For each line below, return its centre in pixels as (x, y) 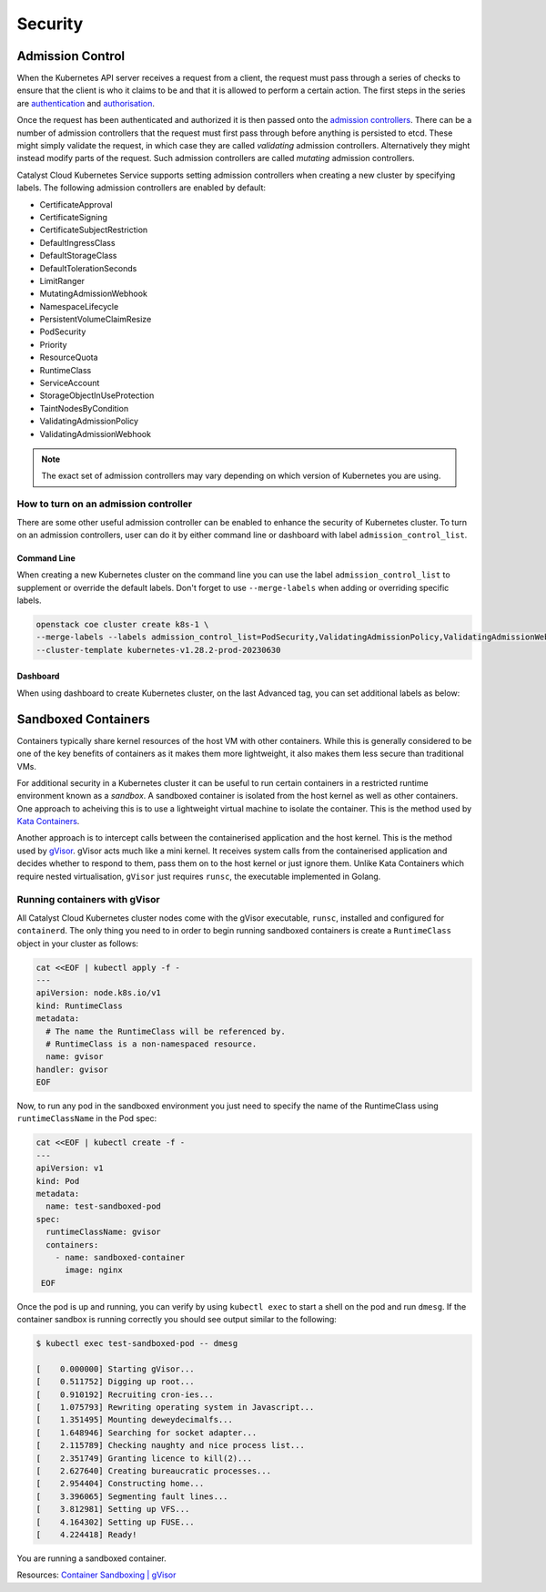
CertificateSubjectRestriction (94, 230)
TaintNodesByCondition (84, 408)
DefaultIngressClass (77, 242)
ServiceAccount (70, 383)
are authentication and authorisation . (86, 103)
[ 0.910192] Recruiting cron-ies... (125, 1394)
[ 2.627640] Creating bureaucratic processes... (154, 1471)
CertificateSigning (74, 217)
